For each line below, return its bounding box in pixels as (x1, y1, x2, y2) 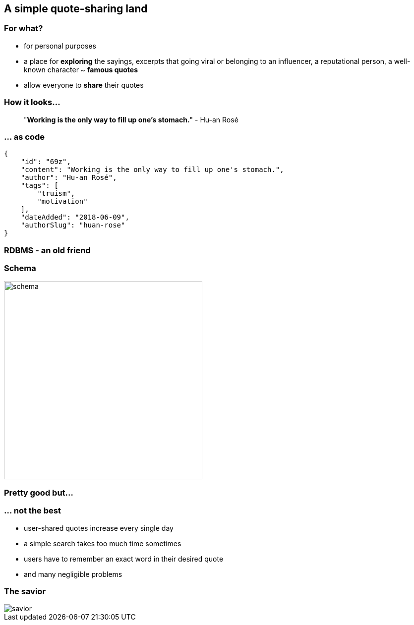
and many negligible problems (24, 569, 122, 578)
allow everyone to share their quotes (24, 80, 144, 89)
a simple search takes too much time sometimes (24, 539, 181, 548)
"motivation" (37, 197, 88, 206)
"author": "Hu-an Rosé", (20, 173, 117, 182)
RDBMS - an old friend (4, 245, 91, 255)
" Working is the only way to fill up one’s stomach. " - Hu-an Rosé (24, 115, 238, 124)
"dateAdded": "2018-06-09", (20, 213, 129, 222)
